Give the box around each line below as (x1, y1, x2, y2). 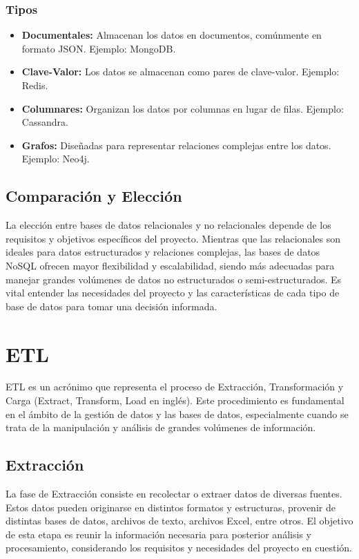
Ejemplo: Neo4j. (21, 151, 90, 166)
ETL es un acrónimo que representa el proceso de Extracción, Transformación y (6, 379, 344, 394)
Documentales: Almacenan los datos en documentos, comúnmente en (21, 28, 322, 42)
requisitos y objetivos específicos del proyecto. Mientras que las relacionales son (6, 231, 340, 245)
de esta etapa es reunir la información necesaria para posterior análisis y (6, 527, 311, 541)
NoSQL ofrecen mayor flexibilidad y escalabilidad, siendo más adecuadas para (6, 258, 335, 272)
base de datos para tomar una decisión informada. (6, 299, 217, 313)
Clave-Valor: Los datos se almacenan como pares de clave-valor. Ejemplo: (21, 64, 340, 79)
